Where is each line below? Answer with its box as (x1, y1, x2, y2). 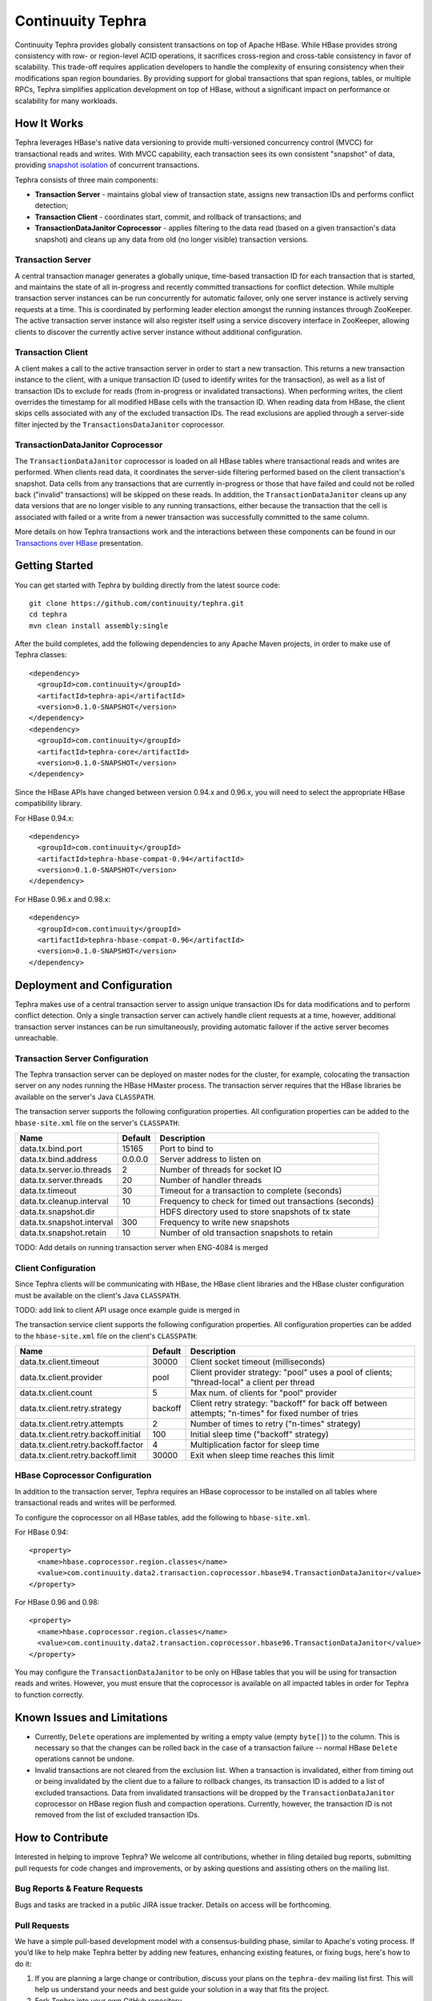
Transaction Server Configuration (14, 1053, 149, 1064)
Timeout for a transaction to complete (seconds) (159, 1185, 342, 1196)
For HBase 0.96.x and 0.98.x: (14, 894, 111, 904)
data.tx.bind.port (19, 1143, 83, 1154)
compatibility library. (14, 799, 82, 808)
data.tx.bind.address (19, 1153, 98, 1165)
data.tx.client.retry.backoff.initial (19, 1429, 142, 1440)
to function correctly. (14, 1690, 84, 1699)
